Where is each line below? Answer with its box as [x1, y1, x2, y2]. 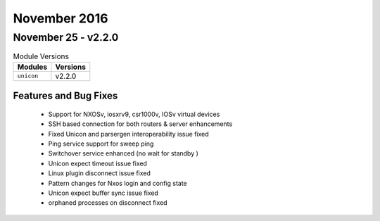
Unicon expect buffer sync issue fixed [48, 189, 158, 197]
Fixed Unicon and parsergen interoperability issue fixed [48, 130, 209, 138]
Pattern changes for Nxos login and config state [48, 179, 188, 187]
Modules [17, 62, 48, 72]
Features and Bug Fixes [13, 90, 118, 102]
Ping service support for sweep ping [48, 139, 154, 148]
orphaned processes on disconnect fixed [48, 198, 168, 207]
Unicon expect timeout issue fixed [48, 159, 148, 168]
